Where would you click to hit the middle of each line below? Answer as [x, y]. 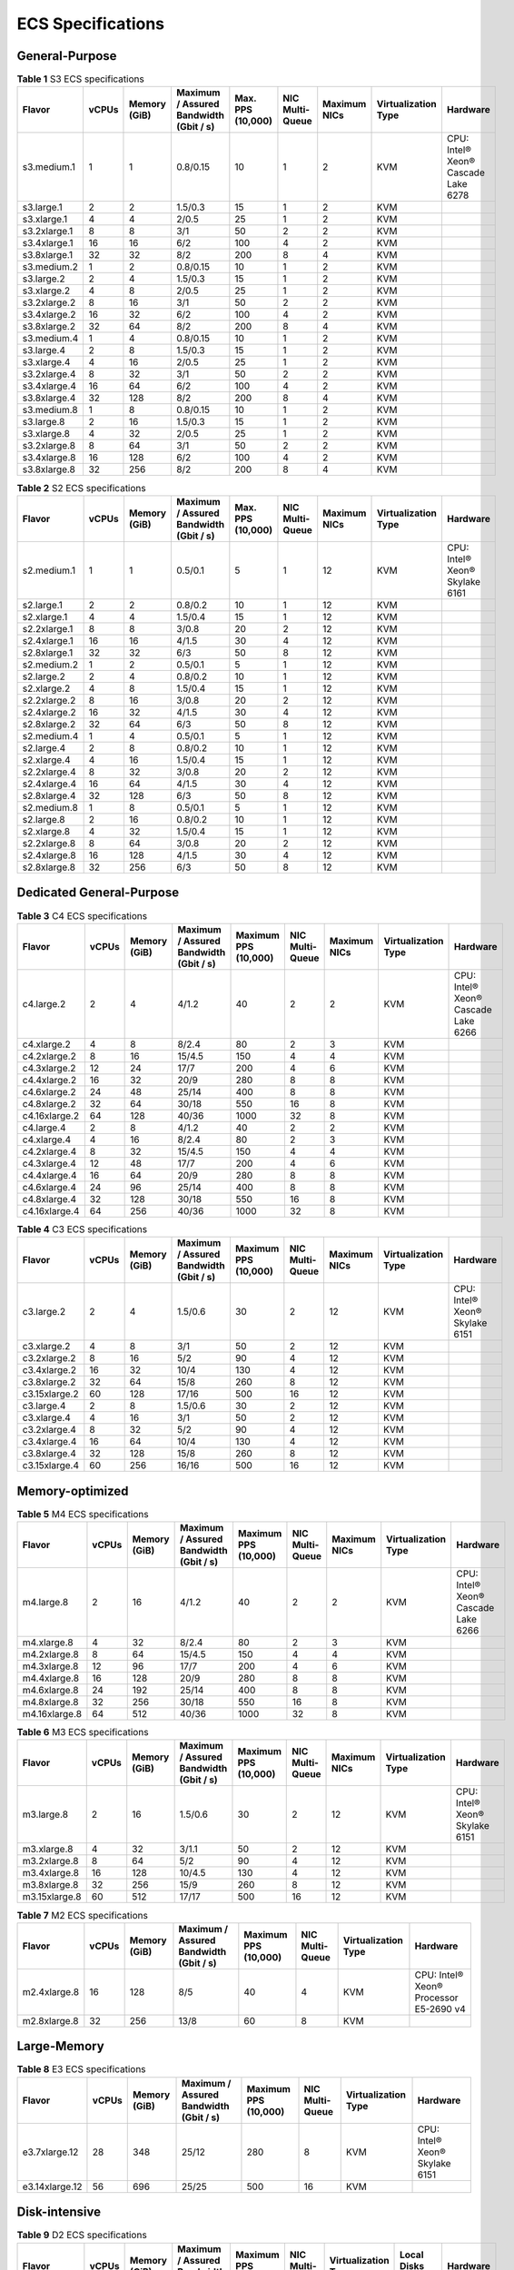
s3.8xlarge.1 [48, 255]
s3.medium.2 [50, 267]
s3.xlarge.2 [46, 291]
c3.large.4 [44, 1406]
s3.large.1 [42, 207]
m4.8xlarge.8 [50, 1702]
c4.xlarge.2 [47, 1044]
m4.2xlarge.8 [50, 1654]
